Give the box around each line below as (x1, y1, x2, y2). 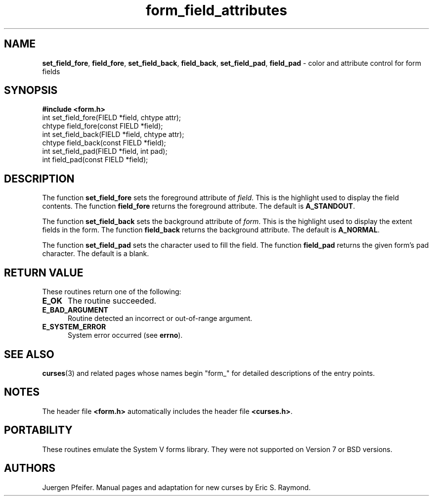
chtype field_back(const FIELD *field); (42, 138, 166, 147)
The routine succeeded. (67, 296, 157, 306)
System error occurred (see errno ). (68, 331, 183, 340)
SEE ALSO (4, 348, 54, 361)
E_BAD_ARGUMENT (42, 306, 108, 315)
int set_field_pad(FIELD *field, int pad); (42, 147, 168, 156)
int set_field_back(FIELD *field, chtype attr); (42, 130, 184, 139)
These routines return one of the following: (42, 287, 181, 296)
